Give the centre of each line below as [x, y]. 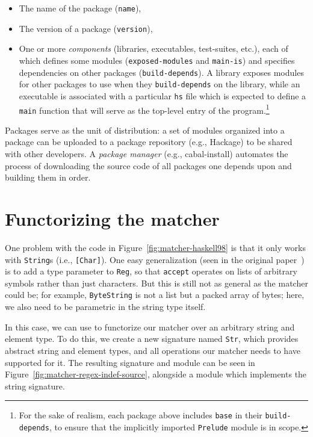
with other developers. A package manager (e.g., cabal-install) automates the [147, 154]
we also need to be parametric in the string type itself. [105, 307]
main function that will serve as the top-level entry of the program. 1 [144, 109]
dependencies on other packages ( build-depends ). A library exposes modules [161, 72]
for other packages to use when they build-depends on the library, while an [160, 84]
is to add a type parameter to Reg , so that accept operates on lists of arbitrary [151, 271]
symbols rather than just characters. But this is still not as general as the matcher [156, 283]
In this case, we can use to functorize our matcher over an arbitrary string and [150, 327]
